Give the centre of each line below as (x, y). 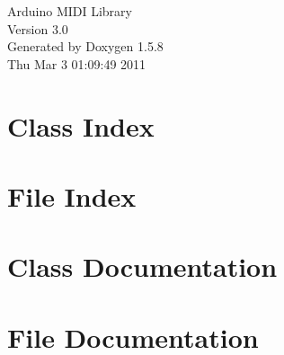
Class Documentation (142, 266)
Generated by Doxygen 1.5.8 (85, 46)
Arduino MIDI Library (70, 11)
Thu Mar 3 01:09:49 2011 (77, 63)
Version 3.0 (38, 28)
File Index (72, 195)
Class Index (81, 125)
